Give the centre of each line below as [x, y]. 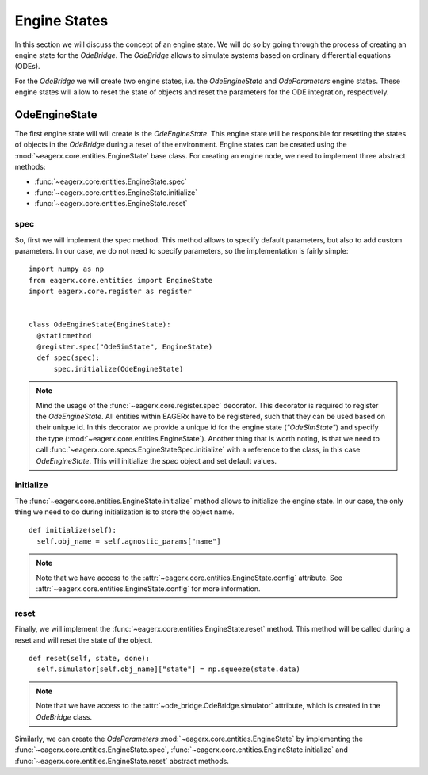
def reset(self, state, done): [90, 658]
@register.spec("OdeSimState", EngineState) [125, 347]
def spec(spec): [69, 358]
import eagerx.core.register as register [110, 292]
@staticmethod [64, 336]
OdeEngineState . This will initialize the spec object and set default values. [157, 460]
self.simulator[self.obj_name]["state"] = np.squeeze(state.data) [168, 669]
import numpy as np [67, 269]
